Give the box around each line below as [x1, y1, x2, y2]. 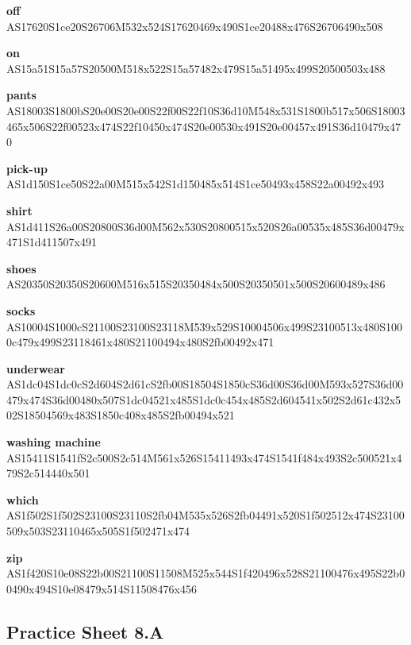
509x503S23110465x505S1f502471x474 [6, 523, 190, 539]
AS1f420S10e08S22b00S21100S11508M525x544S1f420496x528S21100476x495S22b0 [6, 565, 405, 581]
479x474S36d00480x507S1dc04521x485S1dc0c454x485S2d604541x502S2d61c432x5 [6, 391, 401, 407]
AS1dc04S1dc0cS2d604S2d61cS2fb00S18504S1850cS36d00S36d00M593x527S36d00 [6, 376, 404, 392]
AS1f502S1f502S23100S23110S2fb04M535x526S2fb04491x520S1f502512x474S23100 [6, 507, 405, 523]
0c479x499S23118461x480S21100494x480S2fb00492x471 [6, 334, 275, 350]
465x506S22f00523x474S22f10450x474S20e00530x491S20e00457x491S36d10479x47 [6, 118, 401, 134]
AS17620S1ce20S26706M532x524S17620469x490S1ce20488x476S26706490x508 [6, 17, 383, 34]
